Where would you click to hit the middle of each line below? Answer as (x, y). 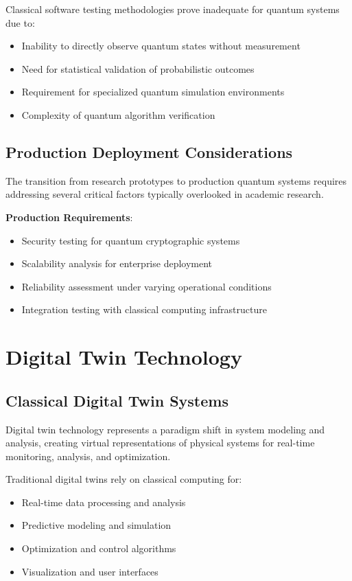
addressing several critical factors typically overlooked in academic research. (165, 194)
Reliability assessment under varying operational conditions (146, 286)
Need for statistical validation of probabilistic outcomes (138, 68)
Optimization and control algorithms (99, 548)
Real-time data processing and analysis (104, 502)
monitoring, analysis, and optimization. (88, 456)
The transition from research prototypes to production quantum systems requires (176, 180)
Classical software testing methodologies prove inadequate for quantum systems (173, 9)
